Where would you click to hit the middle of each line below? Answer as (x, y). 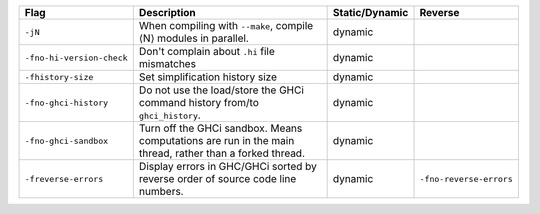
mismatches (167, 63)
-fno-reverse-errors (466, 178)
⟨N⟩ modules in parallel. (193, 38)
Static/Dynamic (370, 12)
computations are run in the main (216, 140)
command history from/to (199, 102)
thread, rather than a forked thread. (221, 153)
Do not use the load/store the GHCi (221, 90)
